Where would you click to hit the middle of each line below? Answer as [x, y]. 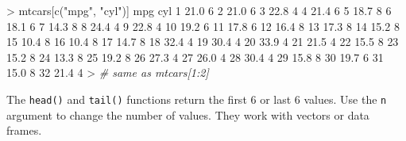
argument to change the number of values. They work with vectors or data [188, 114]
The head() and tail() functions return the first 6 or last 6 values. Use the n [197, 99]
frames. [24, 130]
